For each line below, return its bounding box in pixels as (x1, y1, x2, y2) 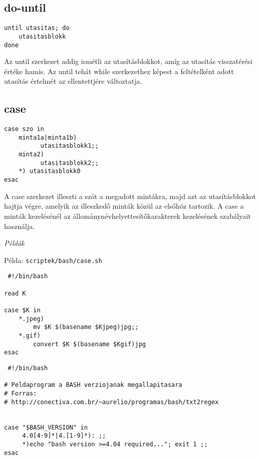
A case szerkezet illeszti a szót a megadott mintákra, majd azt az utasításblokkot (4, 190, 256, 201)
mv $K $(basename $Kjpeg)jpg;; (33, 323, 139, 331)
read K (4, 289, 26, 297)
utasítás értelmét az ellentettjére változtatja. (4, 76, 142, 86)
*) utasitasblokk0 (18, 168, 81, 175)
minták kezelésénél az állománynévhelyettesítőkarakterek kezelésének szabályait (4, 210, 251, 221)
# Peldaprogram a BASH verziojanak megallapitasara (4, 381, 182, 389)
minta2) (18, 151, 44, 158)
